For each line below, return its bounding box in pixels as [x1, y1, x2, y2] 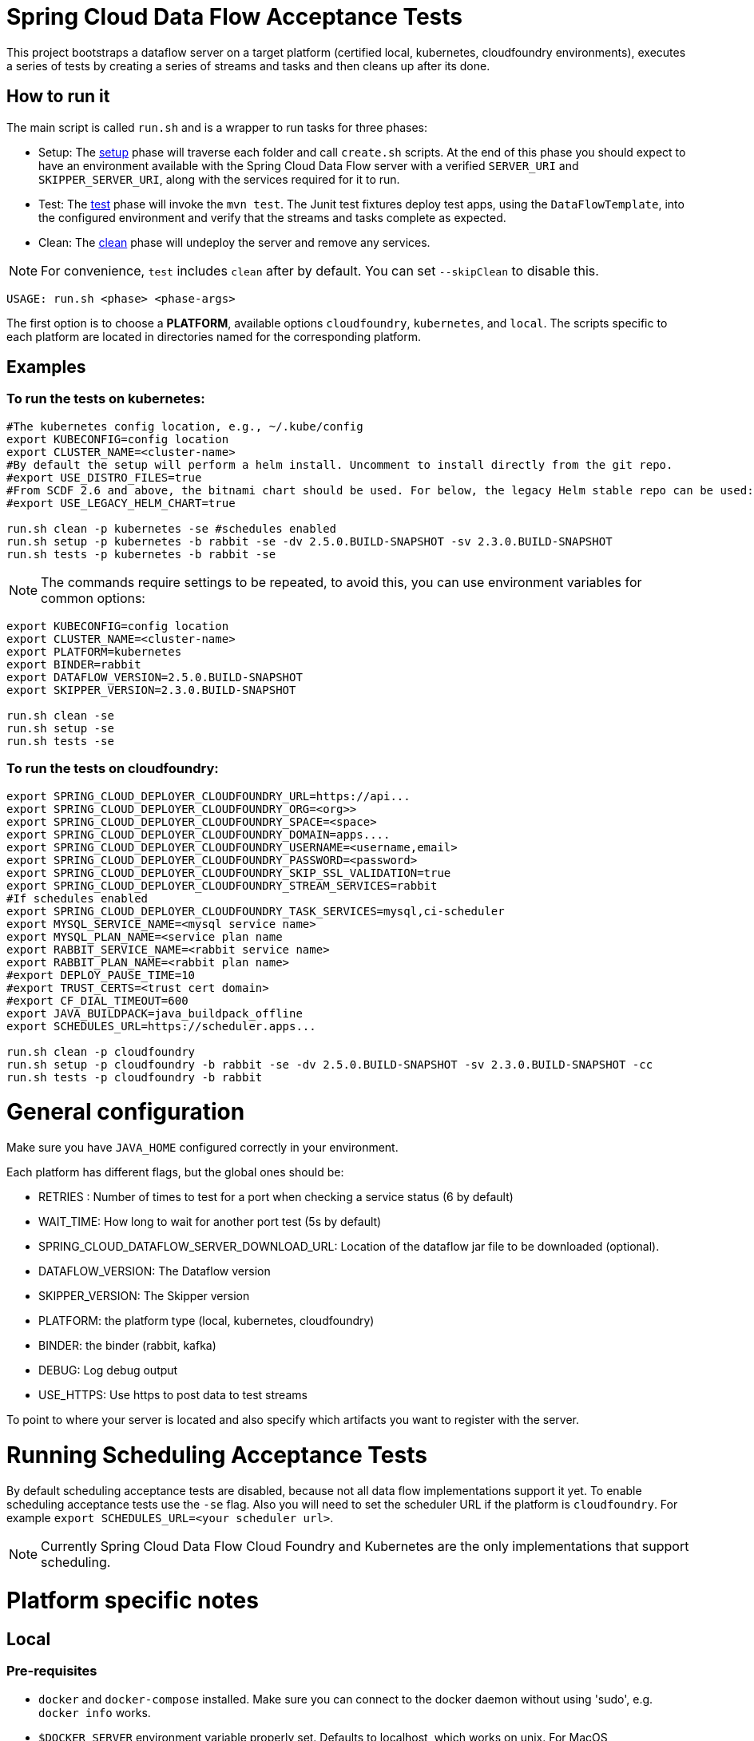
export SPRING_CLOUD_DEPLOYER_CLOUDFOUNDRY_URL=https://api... [6, 789, 411, 803]
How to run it [6, 86, 110, 107]
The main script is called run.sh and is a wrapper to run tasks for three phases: [6, 120, 428, 134]
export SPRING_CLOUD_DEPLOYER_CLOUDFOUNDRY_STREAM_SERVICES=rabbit [6, 878, 438, 892]
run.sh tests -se [6, 734, 114, 748]
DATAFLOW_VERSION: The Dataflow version [38, 1264, 271, 1279]
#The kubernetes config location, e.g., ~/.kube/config [6, 419, 363, 433]
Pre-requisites [6, 1663, 97, 1680]
